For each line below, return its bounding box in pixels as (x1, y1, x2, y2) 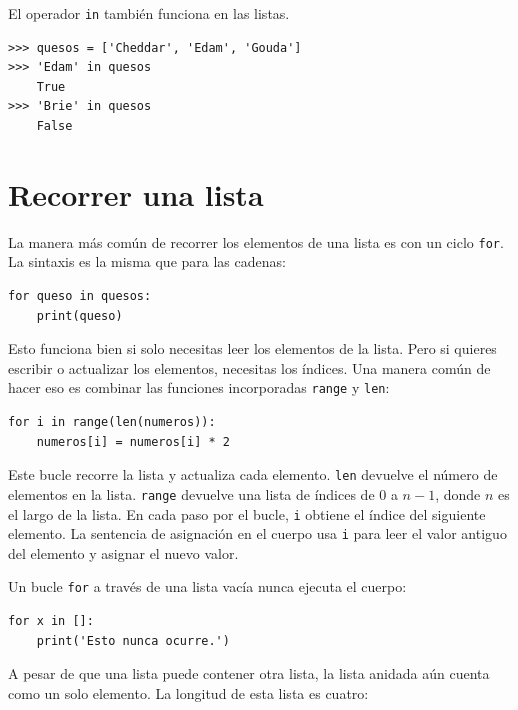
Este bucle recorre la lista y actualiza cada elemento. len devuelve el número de (8, 464, 498, 485)
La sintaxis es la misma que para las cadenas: (8, 251, 286, 272)
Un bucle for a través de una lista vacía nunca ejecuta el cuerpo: (8, 576, 407, 597)
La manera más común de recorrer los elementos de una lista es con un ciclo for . (8, 231, 504, 252)
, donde (435, 483, 481, 504)
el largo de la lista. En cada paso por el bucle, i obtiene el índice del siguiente (8, 503, 486, 524)
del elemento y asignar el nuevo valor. (8, 542, 239, 563)
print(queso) (36, 308, 123, 323)
